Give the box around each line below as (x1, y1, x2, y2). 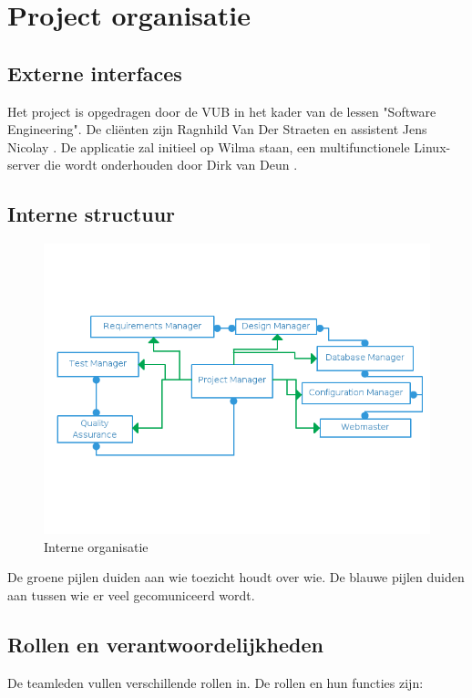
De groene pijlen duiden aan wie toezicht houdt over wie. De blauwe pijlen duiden (7, 568, 465, 587)
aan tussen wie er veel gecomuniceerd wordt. (7, 585, 255, 604)
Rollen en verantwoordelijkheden (7, 630, 323, 658)
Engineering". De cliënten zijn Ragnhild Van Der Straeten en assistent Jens (7, 120, 427, 139)
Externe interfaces (7, 58, 182, 87)
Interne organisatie (44, 537, 149, 556)
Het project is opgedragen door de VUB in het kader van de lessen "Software (7, 101, 436, 120)
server (7, 155, 40, 174)
